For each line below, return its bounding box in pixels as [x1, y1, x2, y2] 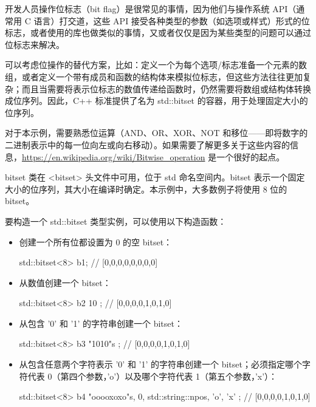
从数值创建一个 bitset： [19, 276, 111, 289]
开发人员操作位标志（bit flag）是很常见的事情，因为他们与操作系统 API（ [5, 2, 297, 15]
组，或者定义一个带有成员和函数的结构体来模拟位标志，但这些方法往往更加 [5, 70, 303, 83]
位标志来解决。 [5, 38, 64, 50]
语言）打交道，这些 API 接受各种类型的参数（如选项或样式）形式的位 [33, 14, 310, 27]
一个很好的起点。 [216, 150, 285, 163]
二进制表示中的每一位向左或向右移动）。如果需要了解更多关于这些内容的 [5, 138, 290, 151]
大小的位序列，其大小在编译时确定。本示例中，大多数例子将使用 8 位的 [5, 182, 287, 195]
